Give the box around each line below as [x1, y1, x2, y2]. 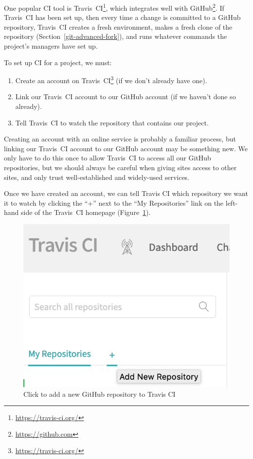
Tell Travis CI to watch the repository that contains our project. [15, 117, 209, 127]
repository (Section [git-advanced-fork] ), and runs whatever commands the [4, 31, 227, 41]
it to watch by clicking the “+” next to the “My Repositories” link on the [4, 197, 224, 208]
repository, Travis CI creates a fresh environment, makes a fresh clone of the [4, 21, 233, 32]
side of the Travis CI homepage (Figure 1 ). [21, 207, 151, 217]
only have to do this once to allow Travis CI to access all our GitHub [4, 153, 211, 163]
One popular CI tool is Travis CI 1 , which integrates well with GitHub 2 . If [4, 1, 224, 13]
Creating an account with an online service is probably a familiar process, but [4, 134, 236, 144]
